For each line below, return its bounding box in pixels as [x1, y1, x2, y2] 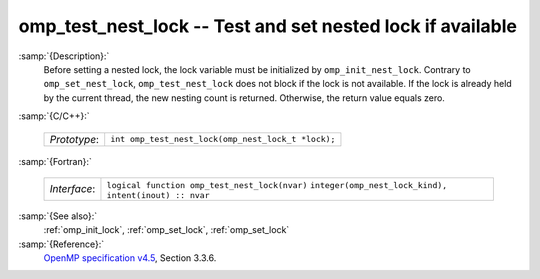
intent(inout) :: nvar [106, 190, 210, 200]
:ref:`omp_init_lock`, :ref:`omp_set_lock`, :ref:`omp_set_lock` [43, 224, 290, 236]
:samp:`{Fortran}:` [18, 155, 92, 167]
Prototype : [49, 132, 100, 146]
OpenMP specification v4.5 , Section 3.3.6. [43, 252, 217, 264]
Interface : [49, 182, 96, 196]
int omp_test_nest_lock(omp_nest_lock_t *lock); [110, 134, 336, 144]
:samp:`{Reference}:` [18, 238, 105, 250]
